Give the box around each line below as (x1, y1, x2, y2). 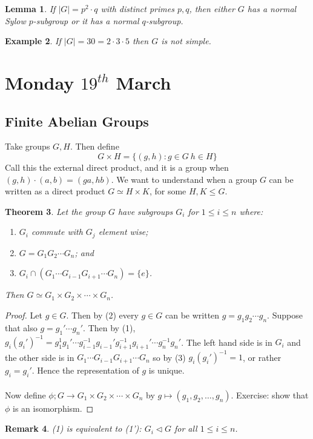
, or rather (243, 351, 282, 363)
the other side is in (5, 351, 74, 363)
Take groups (5, 140, 50, 153)
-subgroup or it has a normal (33, 14, 139, 27)
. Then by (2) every (66, 308, 139, 321)
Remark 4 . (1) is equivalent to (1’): (5, 422, 142, 435)
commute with (31, 225, 83, 238)
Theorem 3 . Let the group (5, 205, 105, 217)
